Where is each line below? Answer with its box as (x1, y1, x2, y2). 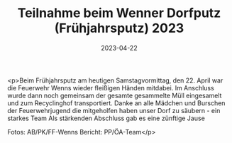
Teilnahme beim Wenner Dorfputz (17, 5, 221, 21)
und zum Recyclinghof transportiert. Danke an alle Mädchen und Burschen (7, 98, 226, 107)
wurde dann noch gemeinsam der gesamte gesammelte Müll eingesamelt (7, 91, 222, 100)
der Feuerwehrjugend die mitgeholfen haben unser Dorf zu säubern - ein (7, 106, 221, 115)
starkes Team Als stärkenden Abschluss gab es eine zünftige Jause (7, 114, 206, 122)
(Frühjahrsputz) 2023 (54, 20, 184, 36)
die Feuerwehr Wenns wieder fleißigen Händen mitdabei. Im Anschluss (7, 83, 214, 92)
